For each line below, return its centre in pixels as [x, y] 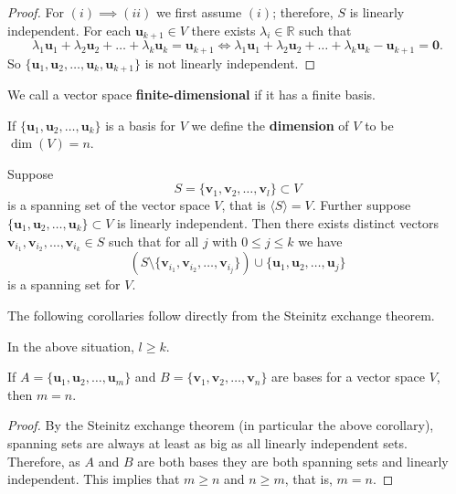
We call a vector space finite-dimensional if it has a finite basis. [191, 94]
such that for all [154, 241]
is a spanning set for [64, 284]
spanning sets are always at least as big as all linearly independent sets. [207, 442]
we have [320, 241]
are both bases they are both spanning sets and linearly [293, 461]
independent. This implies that [94, 479]
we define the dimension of [270, 125]
